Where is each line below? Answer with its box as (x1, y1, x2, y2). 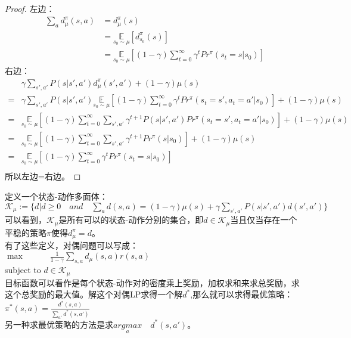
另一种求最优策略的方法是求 (5, 318, 113, 330)
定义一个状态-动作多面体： (5, 190, 108, 202)
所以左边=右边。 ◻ (5, 170, 81, 182)
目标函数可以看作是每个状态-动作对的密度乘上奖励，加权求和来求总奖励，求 (5, 276, 300, 289)
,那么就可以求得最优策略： (190, 288, 293, 300)
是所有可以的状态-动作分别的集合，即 (58, 213, 204, 226)
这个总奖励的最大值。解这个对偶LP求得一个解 (5, 288, 183, 300)
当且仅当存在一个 (230, 213, 297, 226)
